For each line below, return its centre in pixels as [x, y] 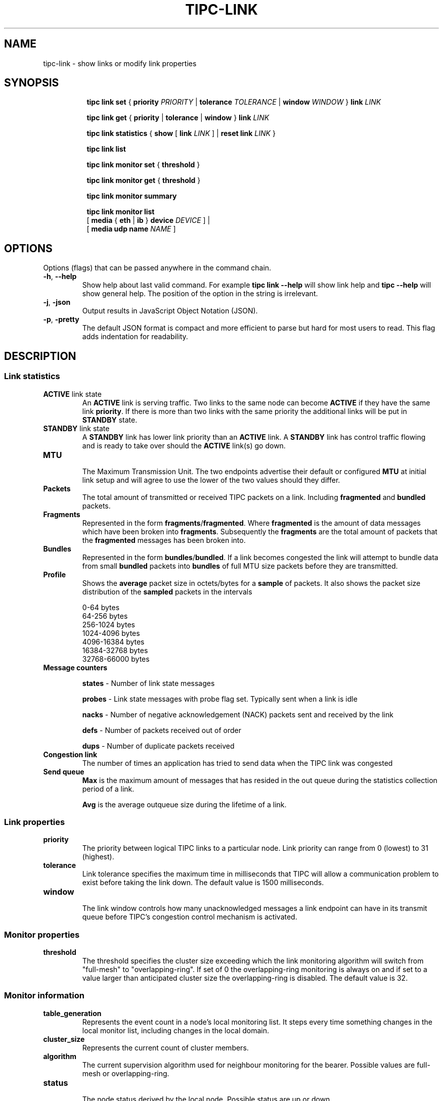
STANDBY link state [76, 428]
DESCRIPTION [40, 356]
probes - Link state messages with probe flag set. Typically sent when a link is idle [220, 699]
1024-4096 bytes [111, 633]
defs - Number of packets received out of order [162, 730]
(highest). [98, 857]
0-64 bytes [101, 607]
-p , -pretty [61, 319]
